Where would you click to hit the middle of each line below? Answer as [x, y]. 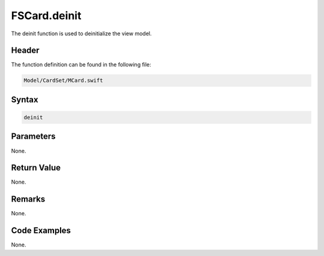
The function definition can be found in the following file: [81, 65]
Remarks [28, 199]
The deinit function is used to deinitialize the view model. [82, 33]
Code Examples [41, 231]
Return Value [36, 168]
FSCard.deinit [46, 16]
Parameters [33, 137]
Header [25, 51]
